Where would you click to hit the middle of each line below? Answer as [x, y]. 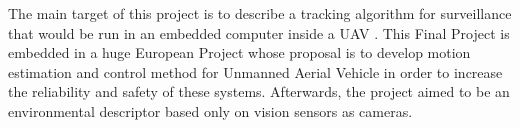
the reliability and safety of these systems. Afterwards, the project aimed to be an [259, 91]
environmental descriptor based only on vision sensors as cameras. [210, 110]
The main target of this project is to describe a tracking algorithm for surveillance [260, 13]
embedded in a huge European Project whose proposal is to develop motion [239, 52]
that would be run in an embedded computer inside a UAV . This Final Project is [259, 32]
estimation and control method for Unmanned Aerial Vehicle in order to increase [255, 71]
